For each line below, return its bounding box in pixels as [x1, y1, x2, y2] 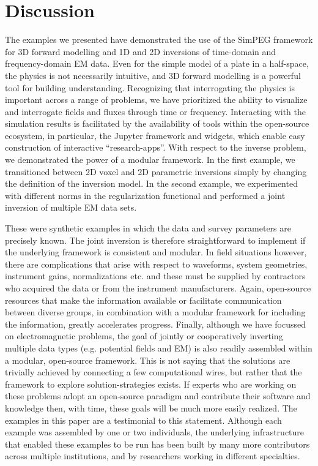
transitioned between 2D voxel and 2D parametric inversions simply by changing [5, 165, 307, 178]
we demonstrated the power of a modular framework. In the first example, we [5, 153, 295, 166]
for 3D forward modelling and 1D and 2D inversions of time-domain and [5, 45, 276, 58]
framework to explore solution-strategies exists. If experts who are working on [5, 377, 297, 390]
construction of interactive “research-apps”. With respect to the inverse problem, [5, 141, 306, 154]
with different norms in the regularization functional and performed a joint [5, 189, 286, 201]
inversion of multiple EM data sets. [5, 201, 137, 214]
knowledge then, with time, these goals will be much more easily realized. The [5, 401, 297, 414]
